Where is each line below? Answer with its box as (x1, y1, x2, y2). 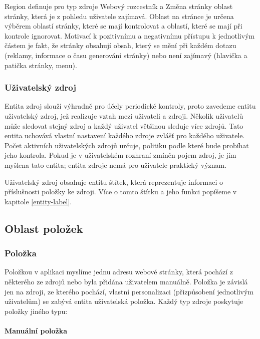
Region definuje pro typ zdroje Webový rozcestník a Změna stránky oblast (5, 1, 233, 11)
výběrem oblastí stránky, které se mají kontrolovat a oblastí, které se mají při (5, 21, 242, 31)
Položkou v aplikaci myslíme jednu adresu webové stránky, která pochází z (5, 266, 233, 277)
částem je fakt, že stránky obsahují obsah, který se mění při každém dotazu (5, 40, 236, 51)
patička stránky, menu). (5, 60, 77, 70)
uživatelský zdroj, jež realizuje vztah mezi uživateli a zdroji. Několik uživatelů (5, 110, 243, 121)
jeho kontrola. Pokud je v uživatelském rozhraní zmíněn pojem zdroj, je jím (5, 150, 236, 160)
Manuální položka (5, 325, 68, 335)
